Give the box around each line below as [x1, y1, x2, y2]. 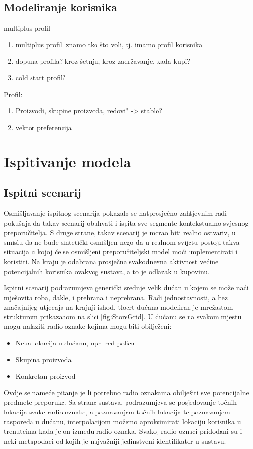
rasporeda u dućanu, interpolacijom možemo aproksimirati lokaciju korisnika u [4, 416, 241, 426]
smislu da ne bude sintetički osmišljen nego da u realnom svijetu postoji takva [4, 237, 240, 247]
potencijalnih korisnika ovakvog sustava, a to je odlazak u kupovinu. [4, 266, 210, 276]
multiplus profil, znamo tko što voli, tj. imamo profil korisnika [15, 39, 203, 49]
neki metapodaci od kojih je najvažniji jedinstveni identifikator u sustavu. [4, 435, 226, 446]
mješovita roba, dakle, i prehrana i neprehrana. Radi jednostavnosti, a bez [4, 292, 228, 302]
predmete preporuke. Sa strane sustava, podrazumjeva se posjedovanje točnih [4, 397, 237, 407]
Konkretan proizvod [15, 371, 76, 381]
